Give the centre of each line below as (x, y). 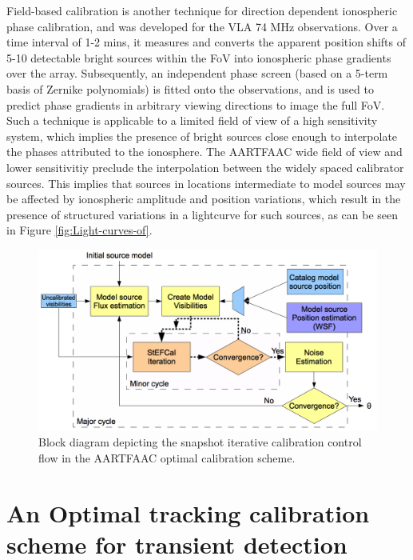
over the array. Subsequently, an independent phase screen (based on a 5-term (197, 73)
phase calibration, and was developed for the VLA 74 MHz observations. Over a (202, 26)
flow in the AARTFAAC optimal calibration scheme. (167, 458)
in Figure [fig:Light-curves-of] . (79, 230)
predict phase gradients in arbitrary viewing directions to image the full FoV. (196, 104)
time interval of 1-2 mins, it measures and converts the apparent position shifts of (206, 42)
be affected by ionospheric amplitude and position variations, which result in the (204, 199)
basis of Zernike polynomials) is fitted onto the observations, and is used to (190, 88)
